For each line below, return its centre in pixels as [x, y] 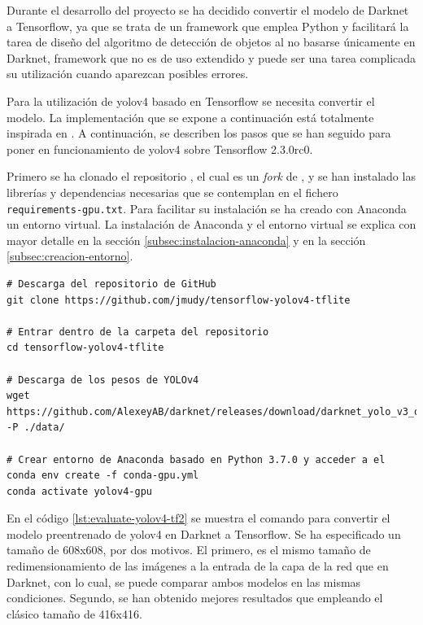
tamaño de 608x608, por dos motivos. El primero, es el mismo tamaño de [189, 550]
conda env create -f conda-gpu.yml [103, 476]
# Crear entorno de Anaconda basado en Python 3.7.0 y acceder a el [196, 459]
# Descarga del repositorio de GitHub [111, 284]
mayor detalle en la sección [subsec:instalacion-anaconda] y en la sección [186, 240]
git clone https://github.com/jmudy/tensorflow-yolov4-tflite [179, 300]
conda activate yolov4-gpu [79, 491]
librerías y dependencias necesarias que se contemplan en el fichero [172, 192]
